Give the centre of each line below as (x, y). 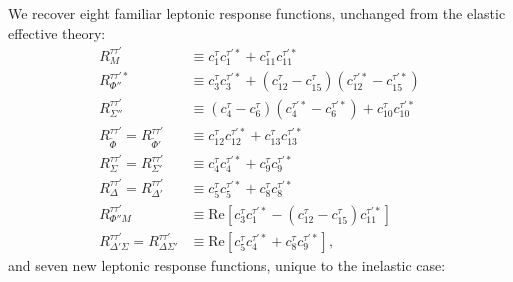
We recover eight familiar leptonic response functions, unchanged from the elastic (257, 13)
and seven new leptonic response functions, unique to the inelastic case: (227, 265)
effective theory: (57, 32)
